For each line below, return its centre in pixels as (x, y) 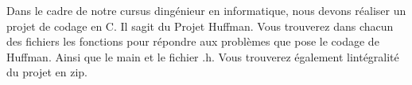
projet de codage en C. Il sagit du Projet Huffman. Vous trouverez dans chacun (200, 26)
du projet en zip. (47, 72)
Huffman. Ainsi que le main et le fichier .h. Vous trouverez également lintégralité (203, 56)
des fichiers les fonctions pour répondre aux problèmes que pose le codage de (193, 41)
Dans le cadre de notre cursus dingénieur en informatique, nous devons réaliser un (206, 10)
